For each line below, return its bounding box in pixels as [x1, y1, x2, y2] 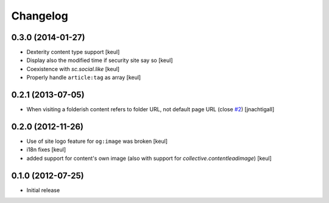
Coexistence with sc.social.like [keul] [26, 65, 120, 72]
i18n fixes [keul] [26, 146, 66, 153]
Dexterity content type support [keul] [26, 49, 120, 56]
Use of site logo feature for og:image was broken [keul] [26, 137, 168, 145]
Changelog [11, 9, 68, 22]
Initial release [26, 186, 60, 194]
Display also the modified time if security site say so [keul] [26, 57, 173, 64]
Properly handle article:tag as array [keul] [26, 74, 141, 81]
